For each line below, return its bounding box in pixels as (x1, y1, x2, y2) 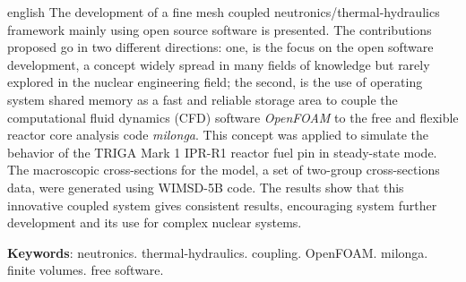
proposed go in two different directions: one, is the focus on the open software (7, 38, 434, 56)
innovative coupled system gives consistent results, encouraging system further (7, 195, 437, 214)
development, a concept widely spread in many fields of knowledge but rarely (7, 55, 430, 73)
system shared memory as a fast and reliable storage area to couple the (7, 90, 398, 108)
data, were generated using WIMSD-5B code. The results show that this (7, 177, 404, 196)
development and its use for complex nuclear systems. (7, 213, 302, 232)
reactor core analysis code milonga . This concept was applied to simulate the (7, 125, 428, 144)
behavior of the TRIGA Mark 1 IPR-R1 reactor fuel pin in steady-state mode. (7, 142, 437, 161)
